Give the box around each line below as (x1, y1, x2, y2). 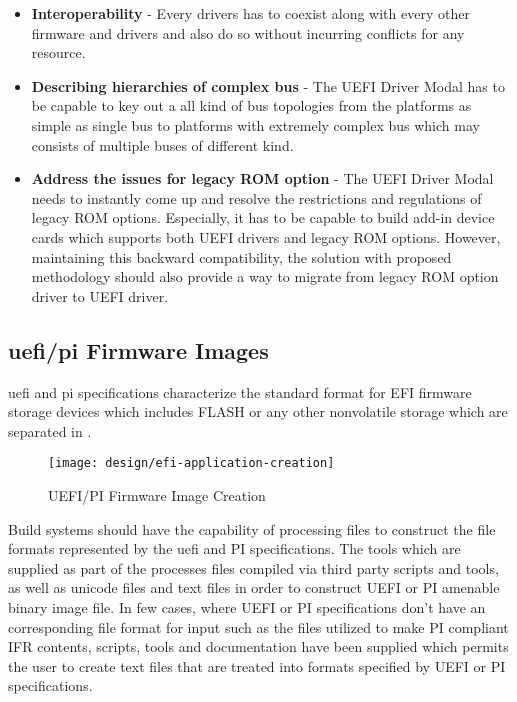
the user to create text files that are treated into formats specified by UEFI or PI (8, 655, 506, 676)
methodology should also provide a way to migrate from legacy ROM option (31, 266, 499, 287)
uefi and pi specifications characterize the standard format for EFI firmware (8, 381, 472, 402)
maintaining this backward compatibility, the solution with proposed (31, 246, 452, 267)
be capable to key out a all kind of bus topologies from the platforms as (31, 95, 472, 116)
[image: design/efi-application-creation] (48, 456, 335, 471)
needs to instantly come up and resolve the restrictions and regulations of (31, 187, 482, 208)
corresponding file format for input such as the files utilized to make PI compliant (8, 616, 509, 637)
